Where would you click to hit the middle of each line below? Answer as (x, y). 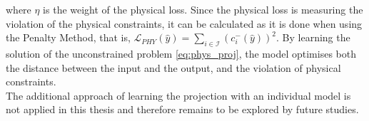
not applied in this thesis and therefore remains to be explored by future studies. (182, 109)
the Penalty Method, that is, (68, 37)
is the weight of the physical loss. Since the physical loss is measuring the (203, 9)
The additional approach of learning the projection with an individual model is (178, 95)
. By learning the (313, 37)
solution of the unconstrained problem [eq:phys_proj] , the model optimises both (181, 53)
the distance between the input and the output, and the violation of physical (173, 67)
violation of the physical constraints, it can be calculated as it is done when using (184, 23)
